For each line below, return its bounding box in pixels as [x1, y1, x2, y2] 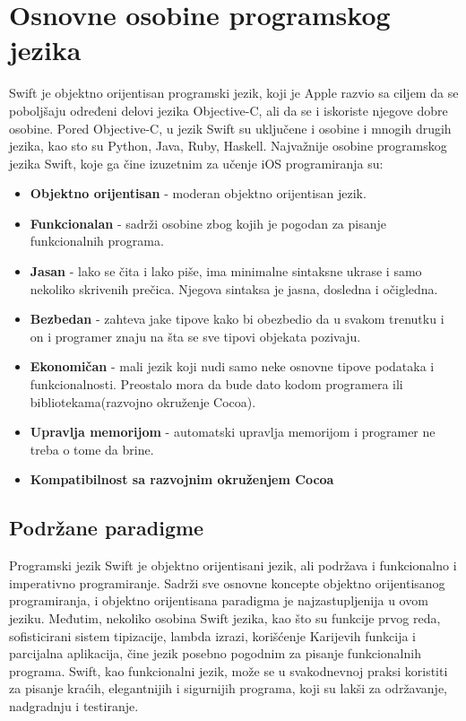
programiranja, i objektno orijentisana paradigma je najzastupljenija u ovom [9, 591, 428, 610]
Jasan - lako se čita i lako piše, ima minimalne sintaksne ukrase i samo [30, 262, 422, 281]
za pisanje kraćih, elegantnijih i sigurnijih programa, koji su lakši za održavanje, [9, 679, 448, 698]
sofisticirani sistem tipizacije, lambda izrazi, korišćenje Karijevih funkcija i [9, 626, 417, 645]
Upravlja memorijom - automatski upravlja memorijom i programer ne [30, 422, 436, 441]
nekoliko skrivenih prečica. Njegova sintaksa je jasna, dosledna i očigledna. [30, 279, 438, 298]
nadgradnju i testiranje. [9, 696, 139, 715]
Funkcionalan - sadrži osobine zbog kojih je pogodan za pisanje [30, 213, 386, 232]
